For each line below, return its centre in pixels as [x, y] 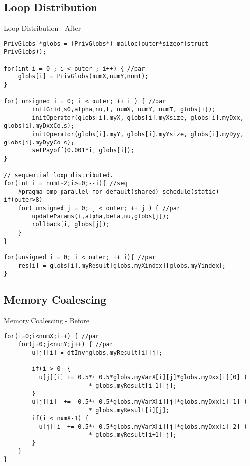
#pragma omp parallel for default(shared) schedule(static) [118, 192]
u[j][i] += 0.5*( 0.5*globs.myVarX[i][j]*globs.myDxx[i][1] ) [140, 402]
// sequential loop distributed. [59, 175]
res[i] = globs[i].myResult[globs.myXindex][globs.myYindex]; [122, 266]
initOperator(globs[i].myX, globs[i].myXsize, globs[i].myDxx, [138, 118]
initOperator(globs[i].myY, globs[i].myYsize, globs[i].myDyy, [138, 134]
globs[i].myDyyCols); [39, 142]
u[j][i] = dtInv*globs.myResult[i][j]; [97, 352]
